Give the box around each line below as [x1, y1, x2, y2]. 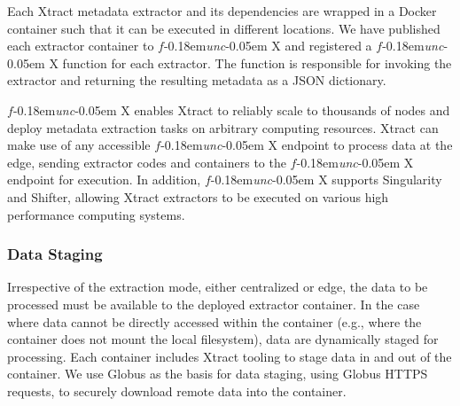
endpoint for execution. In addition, [7, 170, 201, 189]
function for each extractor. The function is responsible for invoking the [62, 53, 452, 72]
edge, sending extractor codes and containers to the [7, 152, 286, 171]
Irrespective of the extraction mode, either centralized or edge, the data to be [7, 277, 428, 296]
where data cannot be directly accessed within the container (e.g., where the [7, 312, 422, 331]
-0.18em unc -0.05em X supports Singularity [210, 170, 442, 189]
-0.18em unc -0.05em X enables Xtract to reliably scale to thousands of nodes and [12, 100, 450, 119]
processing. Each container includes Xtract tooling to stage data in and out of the [7, 347, 452, 365]
